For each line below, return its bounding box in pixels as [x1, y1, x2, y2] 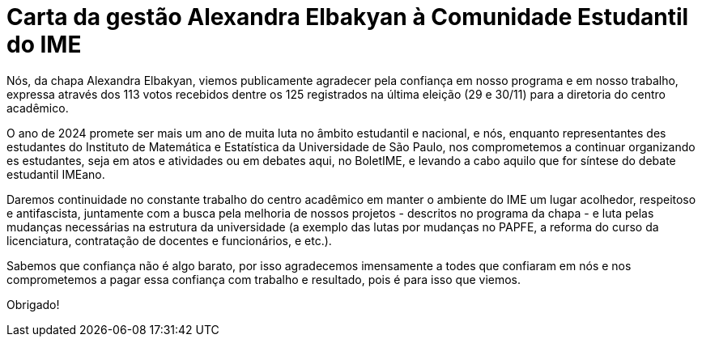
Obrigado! [6, 297, 60, 311]
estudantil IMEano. [6, 167, 105, 181]
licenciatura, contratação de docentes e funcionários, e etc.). [6, 233, 332, 248]
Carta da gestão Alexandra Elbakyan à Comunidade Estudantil [6, 3, 689, 31]
